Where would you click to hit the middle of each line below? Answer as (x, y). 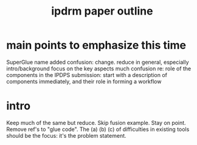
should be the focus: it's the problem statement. (66, 135)
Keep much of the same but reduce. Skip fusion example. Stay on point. (96, 123)
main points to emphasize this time (96, 45)
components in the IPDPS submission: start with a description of (87, 75)
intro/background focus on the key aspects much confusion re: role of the (99, 69)
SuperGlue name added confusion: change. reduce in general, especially (98, 62)
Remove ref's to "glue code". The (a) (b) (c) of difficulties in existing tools (98, 129)
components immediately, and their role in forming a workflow (84, 81)
